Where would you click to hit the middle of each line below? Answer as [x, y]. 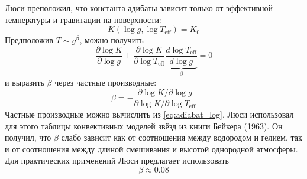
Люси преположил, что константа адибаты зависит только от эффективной [139, 8]
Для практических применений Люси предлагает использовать [117, 160]
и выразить [25, 82]
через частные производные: [106, 82]
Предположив [29, 40]
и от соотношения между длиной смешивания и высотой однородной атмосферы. [151, 149]
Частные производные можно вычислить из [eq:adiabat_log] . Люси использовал [149, 114]
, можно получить [112, 40]
